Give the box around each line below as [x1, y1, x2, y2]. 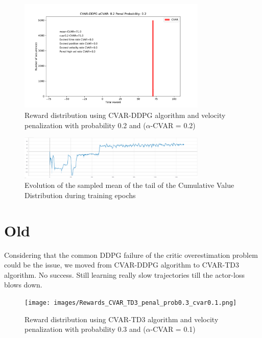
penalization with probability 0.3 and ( [25, 324, 146, 334]
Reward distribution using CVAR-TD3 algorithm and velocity [25, 313, 219, 324]
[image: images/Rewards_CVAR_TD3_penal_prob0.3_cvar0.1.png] [25, 299, 237, 306]
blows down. [4, 279, 42, 290]
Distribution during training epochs [25, 189, 136, 200]
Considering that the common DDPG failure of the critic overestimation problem [4, 249, 258, 260]
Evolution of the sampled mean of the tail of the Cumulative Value [25, 180, 234, 190]
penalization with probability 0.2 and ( [25, 119, 146, 130]
